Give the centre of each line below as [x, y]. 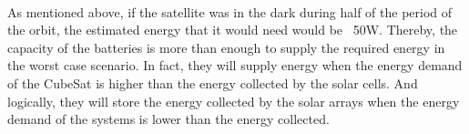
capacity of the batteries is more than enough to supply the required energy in [226, 47]
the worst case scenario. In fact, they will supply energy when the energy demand [235, 65]
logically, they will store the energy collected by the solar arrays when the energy [234, 101]
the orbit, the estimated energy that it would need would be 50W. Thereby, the [233, 30]
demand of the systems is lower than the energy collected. [168, 119]
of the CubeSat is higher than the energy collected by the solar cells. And [213, 82]
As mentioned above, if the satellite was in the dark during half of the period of [230, 11]
